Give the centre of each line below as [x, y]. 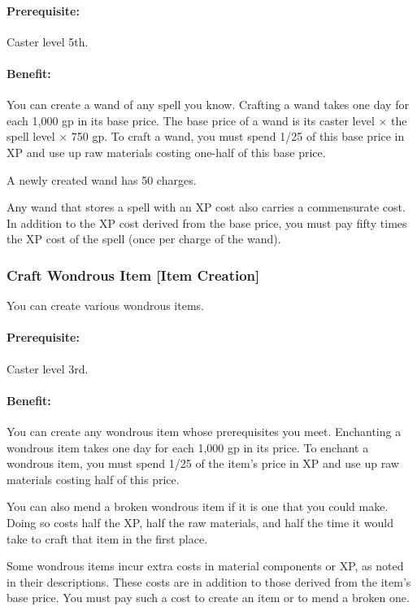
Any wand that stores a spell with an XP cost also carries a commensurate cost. [206, 207]
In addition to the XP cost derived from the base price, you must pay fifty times [207, 223]
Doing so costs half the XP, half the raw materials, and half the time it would [200, 522]
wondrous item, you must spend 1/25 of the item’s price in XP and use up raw [203, 463]
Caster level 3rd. [48, 368]
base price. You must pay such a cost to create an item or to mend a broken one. [208, 598]
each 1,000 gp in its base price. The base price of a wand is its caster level [191, 120]
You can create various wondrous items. [105, 305]
